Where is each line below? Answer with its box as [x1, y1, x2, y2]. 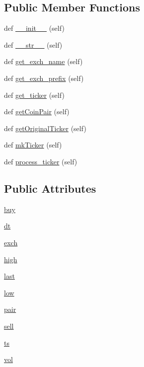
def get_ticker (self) [4, 89, 65, 100]
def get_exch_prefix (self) [4, 73, 84, 83]
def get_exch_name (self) [4, 56, 83, 67]
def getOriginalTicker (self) [4, 123, 86, 133]
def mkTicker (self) [4, 140, 62, 150]
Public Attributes [4, 180, 96, 196]
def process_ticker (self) [4, 156, 77, 166]
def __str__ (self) [4, 39, 63, 50]
